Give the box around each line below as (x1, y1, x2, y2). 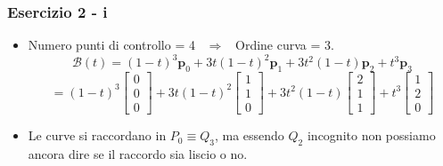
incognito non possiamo (307, 126, 436, 145)
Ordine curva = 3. (235, 36, 334, 54)
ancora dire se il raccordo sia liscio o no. (28, 145, 248, 162)
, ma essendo (214, 126, 284, 145)
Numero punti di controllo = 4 (28, 36, 195, 54)
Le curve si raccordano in (28, 126, 167, 145)
